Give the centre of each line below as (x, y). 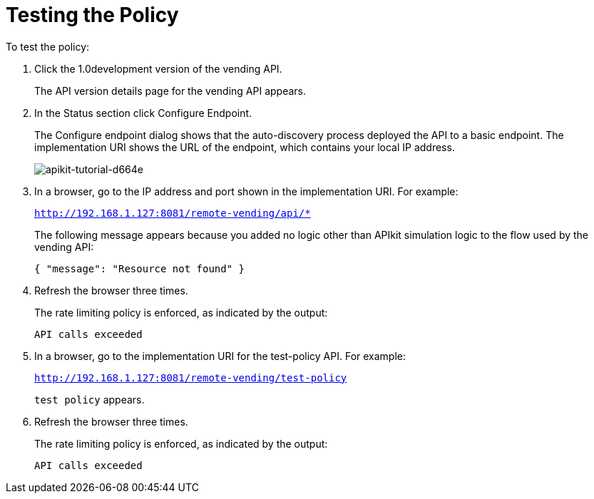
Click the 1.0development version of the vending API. (158, 68)
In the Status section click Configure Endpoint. (143, 113)
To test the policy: (48, 46)
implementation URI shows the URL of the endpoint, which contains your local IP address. (245, 147)
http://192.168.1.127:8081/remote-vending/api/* (173, 213)
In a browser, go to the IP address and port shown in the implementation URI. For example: (246, 191)
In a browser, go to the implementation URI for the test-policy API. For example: (220, 356)
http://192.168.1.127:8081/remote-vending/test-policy (191, 377)
